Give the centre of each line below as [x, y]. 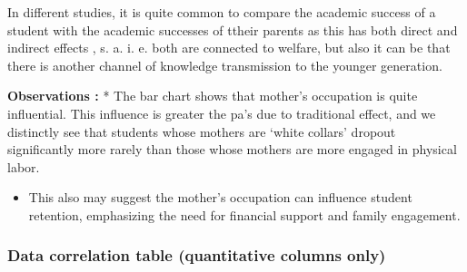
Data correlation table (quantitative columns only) [197, 255]
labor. [24, 166]
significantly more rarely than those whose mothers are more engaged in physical [232, 149]
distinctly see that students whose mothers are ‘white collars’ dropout [202, 131]
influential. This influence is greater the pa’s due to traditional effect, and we [222, 113]
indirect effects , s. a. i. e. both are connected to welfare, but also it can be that [229, 48]
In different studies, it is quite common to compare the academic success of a [222, 12]
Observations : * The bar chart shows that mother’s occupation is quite [213, 96]
